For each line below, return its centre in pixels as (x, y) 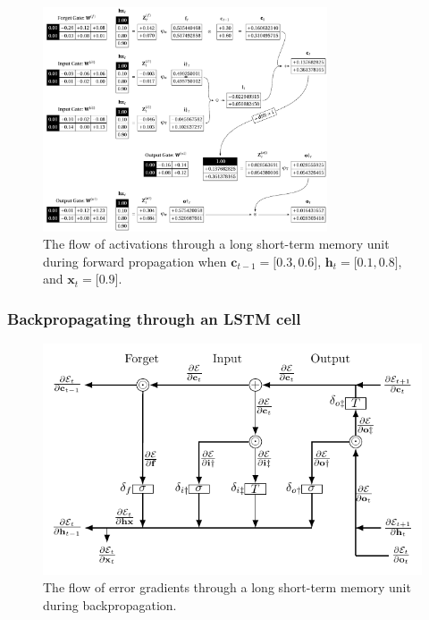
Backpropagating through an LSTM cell (154, 318)
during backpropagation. (110, 605)
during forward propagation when (135, 261)
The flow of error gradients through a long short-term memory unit (227, 587)
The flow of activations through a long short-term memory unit (216, 244)
